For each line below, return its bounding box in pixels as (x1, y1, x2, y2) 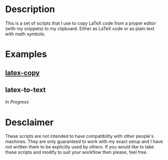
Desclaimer (5, 117, 54, 128)
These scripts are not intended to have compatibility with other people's (5, 133, 154, 139)
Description (5, 4, 55, 15)
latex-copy (5, 68, 40, 77)
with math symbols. (5, 31, 46, 37)
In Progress (5, 99, 29, 105)
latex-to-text (5, 86, 46, 94)
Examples (5, 49, 47, 60)
